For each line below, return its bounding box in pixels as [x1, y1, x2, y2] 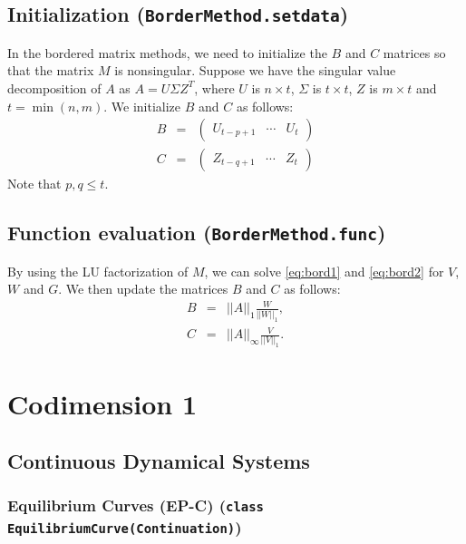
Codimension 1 [7, 384, 198, 422]
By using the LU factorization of [7, 261, 189, 280]
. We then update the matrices [58, 279, 228, 298]
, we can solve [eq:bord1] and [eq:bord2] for [204, 261, 444, 280]
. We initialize [103, 96, 181, 115]
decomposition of [7, 78, 102, 97]
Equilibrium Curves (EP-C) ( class [7, 494, 264, 517]
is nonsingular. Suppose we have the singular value [114, 61, 396, 80]
